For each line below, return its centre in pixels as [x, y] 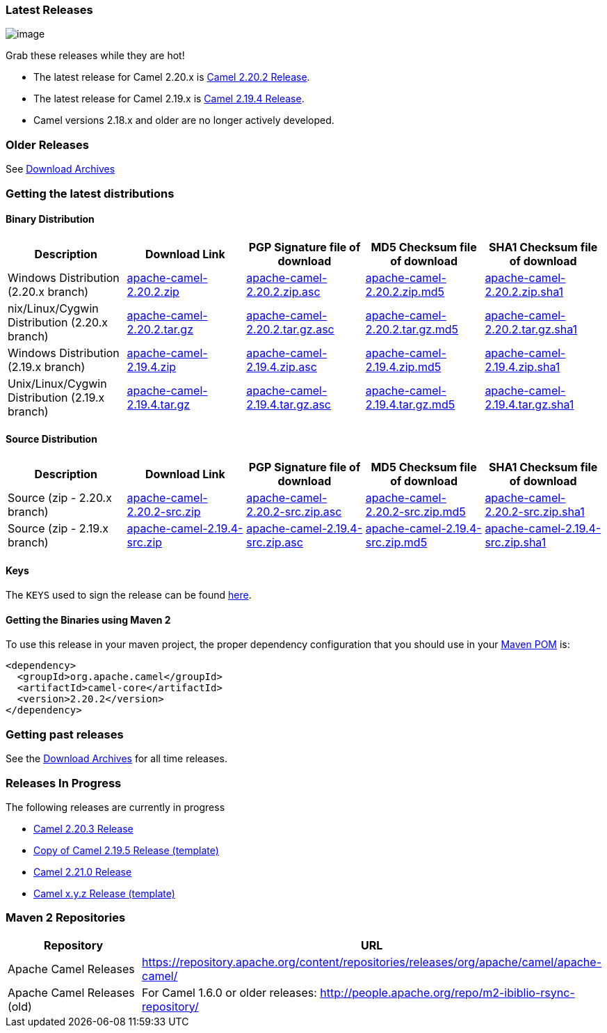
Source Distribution [51, 439]
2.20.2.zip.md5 [405, 291]
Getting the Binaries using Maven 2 [88, 620]
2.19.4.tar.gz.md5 [410, 404]
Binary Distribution [50, 219]
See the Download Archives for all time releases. [116, 759]
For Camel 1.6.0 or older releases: [229, 992]
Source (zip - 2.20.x [60, 497]
